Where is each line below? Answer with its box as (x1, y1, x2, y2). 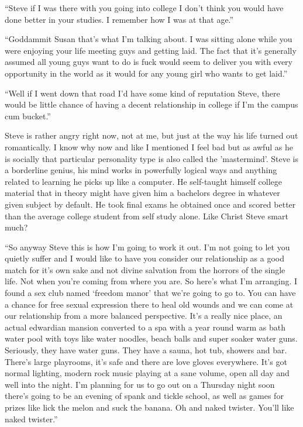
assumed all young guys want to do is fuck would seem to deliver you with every (5, 56, 292, 68)
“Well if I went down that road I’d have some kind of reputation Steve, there (5, 87, 280, 99)
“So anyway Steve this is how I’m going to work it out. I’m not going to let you (5, 240, 290, 253)
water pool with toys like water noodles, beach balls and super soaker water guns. (5, 332, 298, 345)
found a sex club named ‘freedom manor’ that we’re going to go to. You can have (5, 287, 296, 299)
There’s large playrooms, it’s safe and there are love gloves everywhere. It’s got (5, 355, 287, 367)
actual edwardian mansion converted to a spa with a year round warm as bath (5, 321, 285, 333)
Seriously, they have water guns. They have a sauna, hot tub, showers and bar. (5, 344, 287, 356)
